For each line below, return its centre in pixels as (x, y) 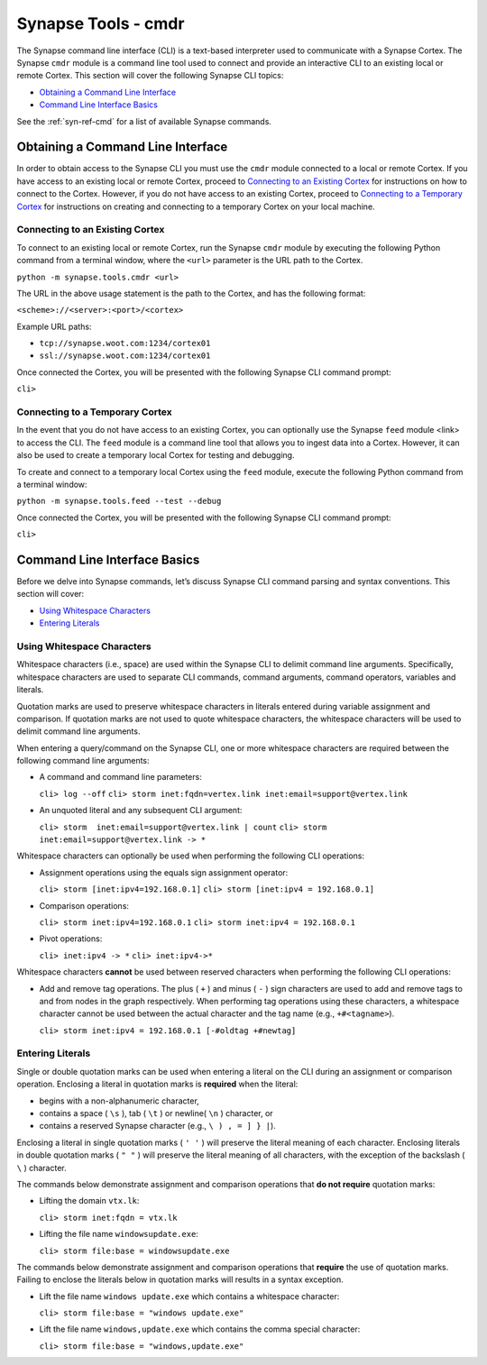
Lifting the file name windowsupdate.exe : (119, 1234)
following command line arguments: (83, 761)
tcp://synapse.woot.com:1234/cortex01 (125, 344)
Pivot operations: (71, 939)
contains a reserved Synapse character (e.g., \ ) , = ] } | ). (158, 1126)
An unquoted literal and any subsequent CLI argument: (141, 811)
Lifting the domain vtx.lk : (89, 1201)
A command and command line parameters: (120, 777)
